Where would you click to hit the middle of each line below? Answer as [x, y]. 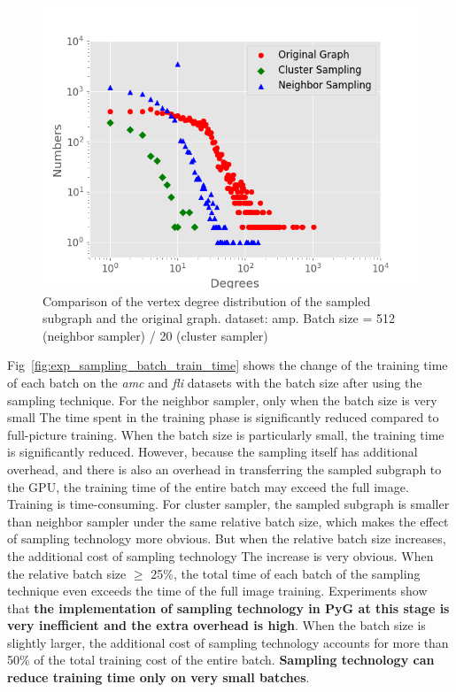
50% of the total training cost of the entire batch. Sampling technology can [221, 660]
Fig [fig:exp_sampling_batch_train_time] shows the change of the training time [228, 365]
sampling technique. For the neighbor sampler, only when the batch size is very [222, 400]
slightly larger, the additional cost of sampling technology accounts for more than [228, 642]
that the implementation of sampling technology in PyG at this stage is [228, 607]
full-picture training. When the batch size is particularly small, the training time [226, 434]
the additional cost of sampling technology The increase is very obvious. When [220, 555]
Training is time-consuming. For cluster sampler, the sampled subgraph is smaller [228, 504]
